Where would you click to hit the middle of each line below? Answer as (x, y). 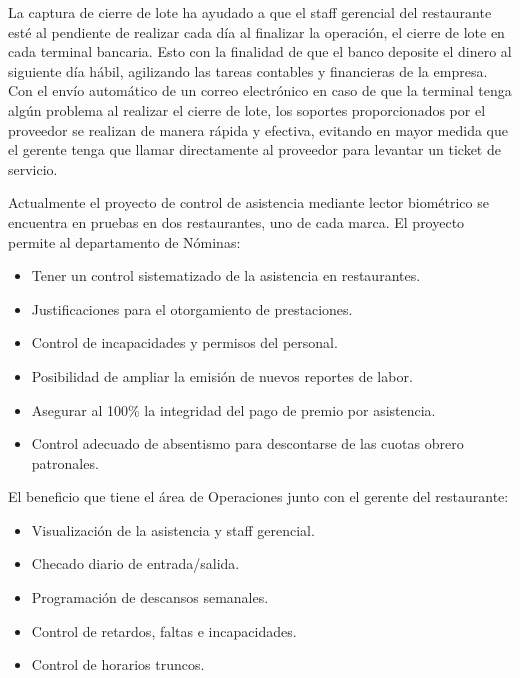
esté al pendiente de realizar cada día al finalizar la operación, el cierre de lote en (256, 31)
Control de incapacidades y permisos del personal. (184, 342)
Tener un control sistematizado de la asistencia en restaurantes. (226, 275)
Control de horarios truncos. (118, 664)
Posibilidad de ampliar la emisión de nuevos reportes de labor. (222, 375)
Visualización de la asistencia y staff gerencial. (173, 529)
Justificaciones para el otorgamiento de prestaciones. (192, 308)
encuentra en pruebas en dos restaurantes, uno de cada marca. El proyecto (236, 221)
